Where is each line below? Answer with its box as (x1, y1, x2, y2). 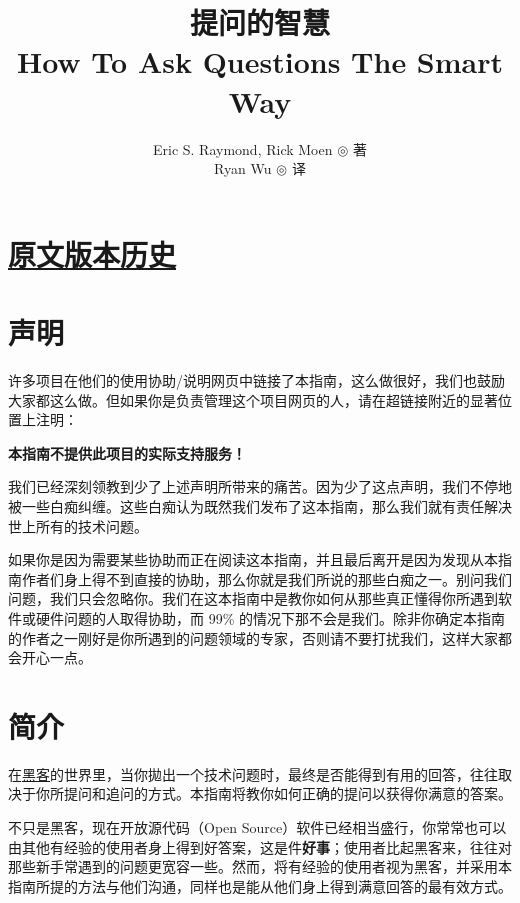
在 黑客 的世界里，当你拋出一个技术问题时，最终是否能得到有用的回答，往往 (8, 763, 498, 784)
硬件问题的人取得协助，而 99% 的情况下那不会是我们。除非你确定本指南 (35, 607, 505, 628)
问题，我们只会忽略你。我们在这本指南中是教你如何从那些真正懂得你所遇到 (8, 588, 498, 609)
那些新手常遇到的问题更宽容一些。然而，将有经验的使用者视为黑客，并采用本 (8, 856, 512, 877)
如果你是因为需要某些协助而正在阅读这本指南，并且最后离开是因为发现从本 (8, 549, 498, 570)
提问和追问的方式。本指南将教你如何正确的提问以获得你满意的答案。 (63, 783, 512, 804)
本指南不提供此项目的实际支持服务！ (8, 442, 246, 463)
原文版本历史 (8, 233, 177, 274)
